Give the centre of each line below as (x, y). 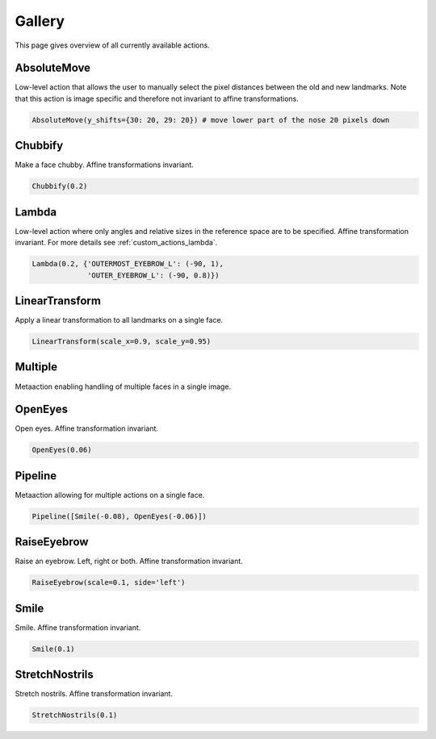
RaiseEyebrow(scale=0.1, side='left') (109, 582)
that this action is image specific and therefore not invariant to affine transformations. (157, 98)
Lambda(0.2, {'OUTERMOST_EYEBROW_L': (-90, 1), (128, 264)
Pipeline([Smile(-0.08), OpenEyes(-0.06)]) (119, 516)
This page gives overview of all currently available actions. (112, 45)
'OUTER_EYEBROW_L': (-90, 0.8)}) (153, 275)
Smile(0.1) (53, 649)
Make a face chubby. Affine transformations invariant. (104, 165)
